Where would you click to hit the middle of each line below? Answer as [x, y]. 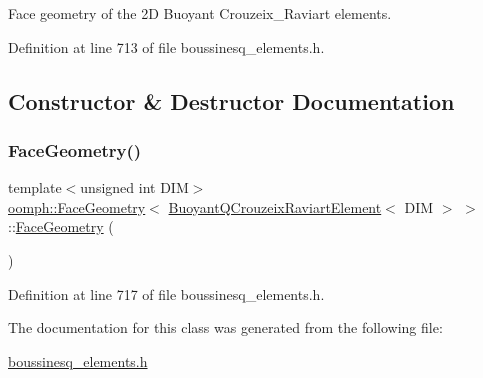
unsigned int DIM [134, 187]
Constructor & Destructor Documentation [231, 100]
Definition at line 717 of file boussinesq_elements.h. [166, 293]
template [35, 187]
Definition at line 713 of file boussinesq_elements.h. [166, 46]
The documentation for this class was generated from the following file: [225, 327]
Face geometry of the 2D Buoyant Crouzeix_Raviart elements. [200, 13]
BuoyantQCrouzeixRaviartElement [275, 206]
